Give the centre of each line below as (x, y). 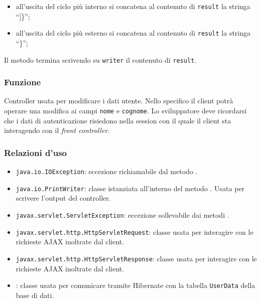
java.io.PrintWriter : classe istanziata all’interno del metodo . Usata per (130, 188)
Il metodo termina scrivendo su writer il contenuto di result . (100, 59)
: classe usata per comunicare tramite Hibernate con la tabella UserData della (136, 285)
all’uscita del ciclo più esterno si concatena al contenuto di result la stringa (133, 33)
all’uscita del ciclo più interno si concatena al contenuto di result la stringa (133, 6)
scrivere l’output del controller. (63, 198)
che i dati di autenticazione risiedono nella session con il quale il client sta (118, 120)
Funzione (23, 82)
